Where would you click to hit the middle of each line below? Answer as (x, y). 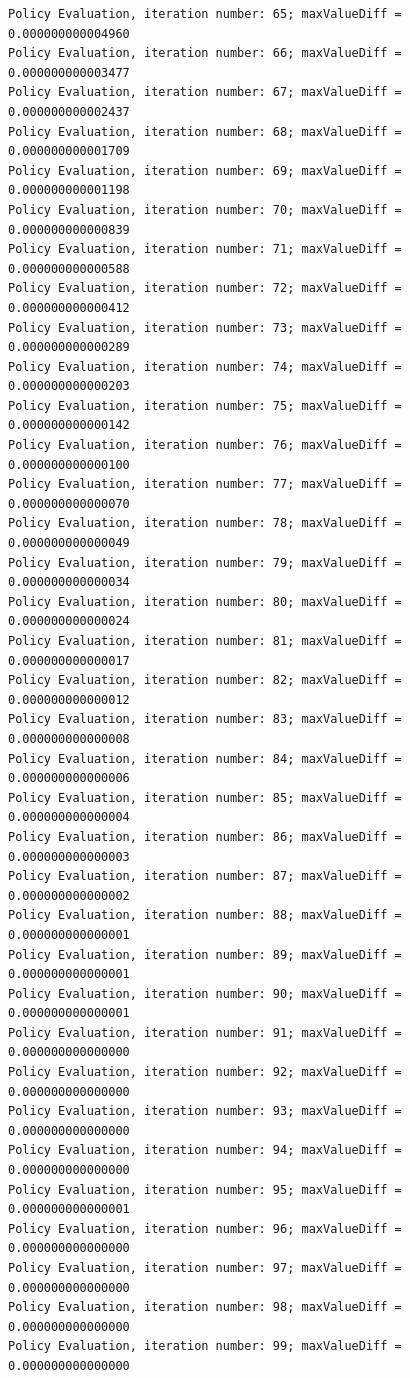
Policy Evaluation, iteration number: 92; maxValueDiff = (205, 1072)
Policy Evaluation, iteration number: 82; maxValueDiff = (205, 680)
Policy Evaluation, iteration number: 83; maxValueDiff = (205, 719)
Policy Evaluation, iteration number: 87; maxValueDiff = (205, 876)
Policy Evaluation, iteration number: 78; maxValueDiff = (205, 523)
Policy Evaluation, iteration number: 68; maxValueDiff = (205, 131)
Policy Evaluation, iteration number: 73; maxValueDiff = (205, 327)
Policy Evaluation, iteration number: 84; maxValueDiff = (205, 758)
